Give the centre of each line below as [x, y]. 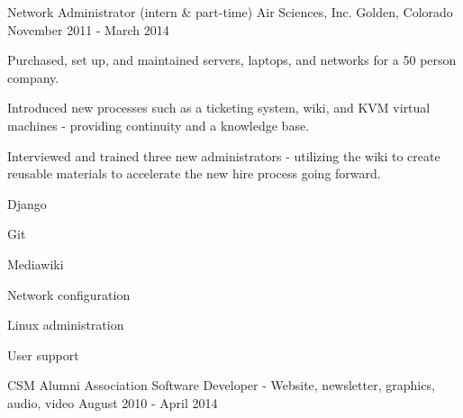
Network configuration [69, 294]
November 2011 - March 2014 [88, 29]
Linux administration [66, 325]
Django [27, 203]
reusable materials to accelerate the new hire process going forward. [194, 173]
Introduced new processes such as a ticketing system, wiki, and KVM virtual [219, 108]
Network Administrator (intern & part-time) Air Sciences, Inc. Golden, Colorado [230, 12]
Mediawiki [36, 264]
